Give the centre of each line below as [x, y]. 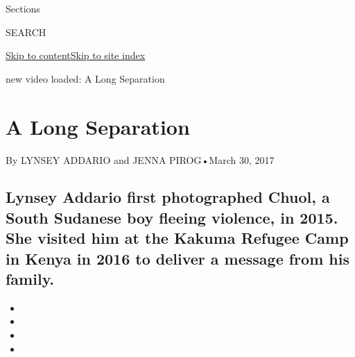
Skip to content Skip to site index [76, 55]
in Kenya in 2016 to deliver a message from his [177, 258]
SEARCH [26, 32]
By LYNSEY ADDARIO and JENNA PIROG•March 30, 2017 [140, 159]
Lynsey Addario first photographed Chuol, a [168, 197]
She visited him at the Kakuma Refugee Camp [177, 238]
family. [30, 279]
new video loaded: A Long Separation [85, 78]
